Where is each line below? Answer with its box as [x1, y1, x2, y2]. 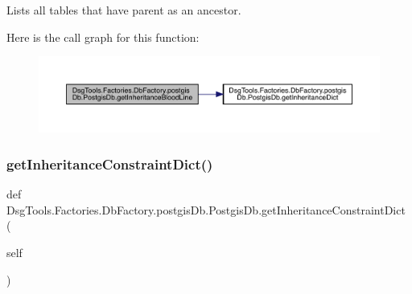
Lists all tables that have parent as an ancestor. [6, 2, 241, 18]
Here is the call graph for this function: [6, 28, 200, 45]
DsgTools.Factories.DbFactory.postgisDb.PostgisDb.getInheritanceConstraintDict [6, 201, 406, 218]
